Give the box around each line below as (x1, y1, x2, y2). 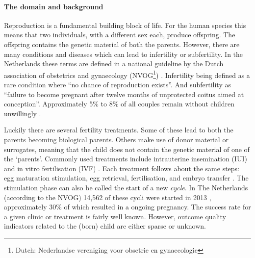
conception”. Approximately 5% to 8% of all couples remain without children (4, 99, 234, 109)
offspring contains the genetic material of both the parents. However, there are (4, 39, 240, 49)
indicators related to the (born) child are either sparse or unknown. (4, 221, 206, 231)
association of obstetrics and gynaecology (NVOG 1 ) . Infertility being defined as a (4, 68, 250, 80)
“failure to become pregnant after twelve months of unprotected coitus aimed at (4, 89, 244, 99)
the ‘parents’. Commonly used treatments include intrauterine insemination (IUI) (4, 154, 247, 164)
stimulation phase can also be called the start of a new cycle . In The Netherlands (4, 182, 248, 192)
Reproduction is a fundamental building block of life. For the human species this (4, 20, 246, 30)
